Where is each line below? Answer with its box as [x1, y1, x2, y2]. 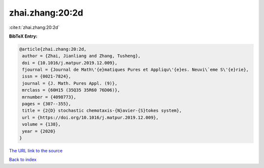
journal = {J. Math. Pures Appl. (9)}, [22, 81, 117, 86]
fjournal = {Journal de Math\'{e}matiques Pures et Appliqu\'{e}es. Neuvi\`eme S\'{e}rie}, [22, 67, 249, 73]
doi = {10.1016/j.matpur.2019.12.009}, [22, 60, 117, 65]
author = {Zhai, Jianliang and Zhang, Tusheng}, [22, 53, 141, 59]
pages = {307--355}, [22, 101, 71, 107]
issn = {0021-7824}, [22, 74, 71, 79]
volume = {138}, [22, 122, 61, 127]
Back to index [9, 157, 37, 163]
